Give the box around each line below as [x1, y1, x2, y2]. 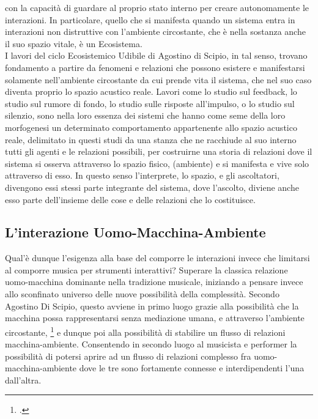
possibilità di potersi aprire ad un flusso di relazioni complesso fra [5, 349, 251, 362]
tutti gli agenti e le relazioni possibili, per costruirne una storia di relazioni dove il [5, 145, 312, 158]
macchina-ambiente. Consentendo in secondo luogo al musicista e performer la [5, 338, 297, 350]
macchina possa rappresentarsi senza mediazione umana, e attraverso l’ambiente [5, 311, 305, 324]
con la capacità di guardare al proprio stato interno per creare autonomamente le [5, 1, 309, 13]
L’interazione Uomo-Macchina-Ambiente [5, 223, 266, 242]
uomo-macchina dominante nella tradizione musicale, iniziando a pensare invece [5, 275, 303, 288]
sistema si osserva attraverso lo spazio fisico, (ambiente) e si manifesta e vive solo [5, 157, 309, 169]
